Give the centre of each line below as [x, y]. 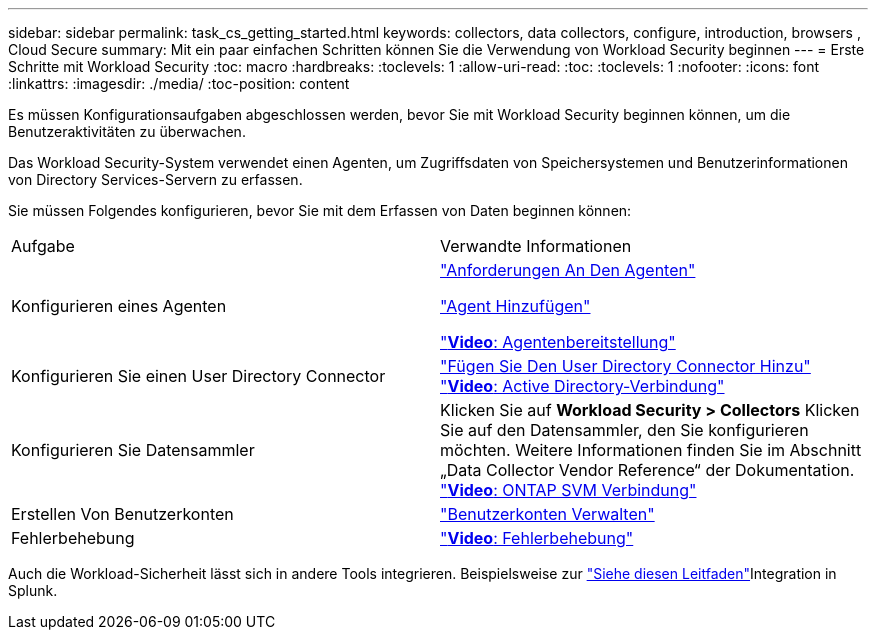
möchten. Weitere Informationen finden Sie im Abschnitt [651, 450]
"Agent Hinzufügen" [515, 306]
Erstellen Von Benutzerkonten [122, 514]
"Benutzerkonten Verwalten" [547, 514]
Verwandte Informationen [536, 246]
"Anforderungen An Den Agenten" [568, 270]
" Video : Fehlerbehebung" [537, 538]
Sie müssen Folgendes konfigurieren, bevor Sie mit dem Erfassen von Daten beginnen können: [320, 210]
